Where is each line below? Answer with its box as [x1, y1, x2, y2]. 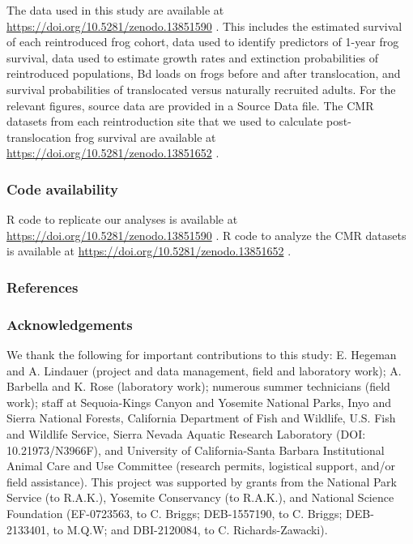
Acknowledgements [6, 314, 133, 334]
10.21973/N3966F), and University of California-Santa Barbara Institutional [6, 441, 385, 458]
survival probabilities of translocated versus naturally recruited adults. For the [6, 80, 396, 97]
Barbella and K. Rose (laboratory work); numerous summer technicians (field [6, 378, 390, 395]
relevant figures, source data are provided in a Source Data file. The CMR [6, 96, 374, 114]
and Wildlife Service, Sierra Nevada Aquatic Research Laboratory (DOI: [6, 425, 366, 442]
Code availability [6, 178, 118, 199]
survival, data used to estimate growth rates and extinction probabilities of [6, 49, 379, 66]
